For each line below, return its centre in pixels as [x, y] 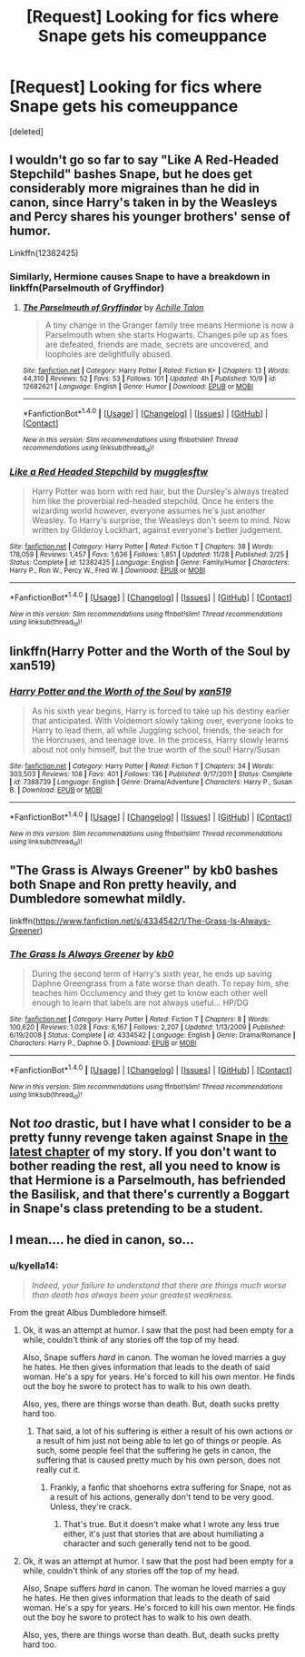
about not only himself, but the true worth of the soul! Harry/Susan [156, 750]
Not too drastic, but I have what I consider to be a [151, 1124]
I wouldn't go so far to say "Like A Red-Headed [144, 160]
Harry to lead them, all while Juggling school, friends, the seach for [157, 730]
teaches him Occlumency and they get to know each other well [149, 993]
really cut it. [58, 1470]
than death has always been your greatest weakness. [133, 1295]
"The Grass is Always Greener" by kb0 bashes [144, 870]
